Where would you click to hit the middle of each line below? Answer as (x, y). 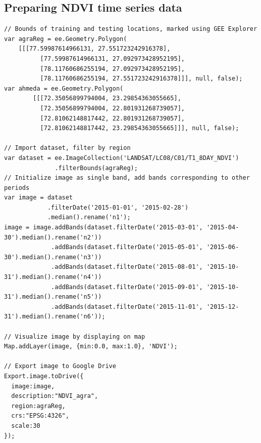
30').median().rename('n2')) (53, 237)
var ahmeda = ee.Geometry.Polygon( (64, 88)
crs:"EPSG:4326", (40, 416)
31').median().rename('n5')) (53, 297)
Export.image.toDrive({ (44, 376)
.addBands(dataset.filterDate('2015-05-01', (127, 247)
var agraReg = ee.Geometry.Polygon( (66, 39)
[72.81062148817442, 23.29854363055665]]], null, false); (140, 128)
